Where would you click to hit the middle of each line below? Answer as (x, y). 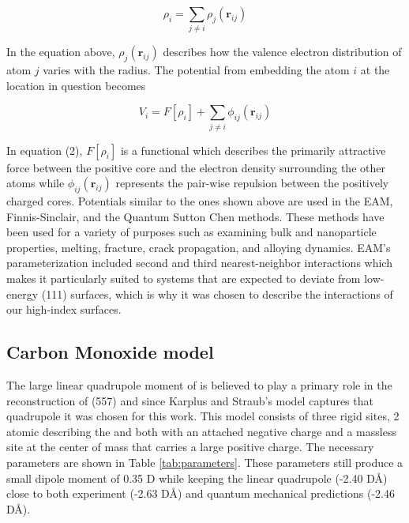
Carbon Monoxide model (110, 352)
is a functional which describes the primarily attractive (253, 150)
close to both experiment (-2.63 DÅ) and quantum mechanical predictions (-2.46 (201, 493)
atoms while (36, 183)
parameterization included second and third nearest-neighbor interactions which (199, 263)
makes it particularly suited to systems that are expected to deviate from (184, 278)
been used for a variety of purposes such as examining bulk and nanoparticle (191, 232)
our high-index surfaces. (64, 309)
